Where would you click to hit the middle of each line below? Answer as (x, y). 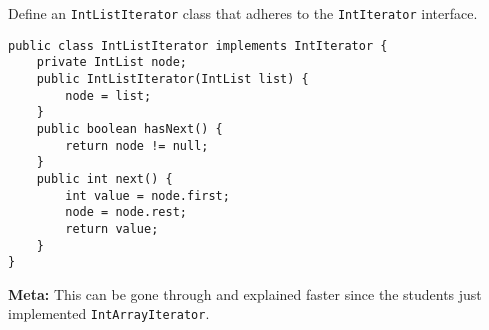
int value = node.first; (147, 195)
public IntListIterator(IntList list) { (172, 78)
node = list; (108, 95)
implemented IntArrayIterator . (109, 313)
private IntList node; (111, 62)
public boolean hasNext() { (129, 128)
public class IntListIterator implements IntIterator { (198, 45)
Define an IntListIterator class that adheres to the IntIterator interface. (243, 13)
